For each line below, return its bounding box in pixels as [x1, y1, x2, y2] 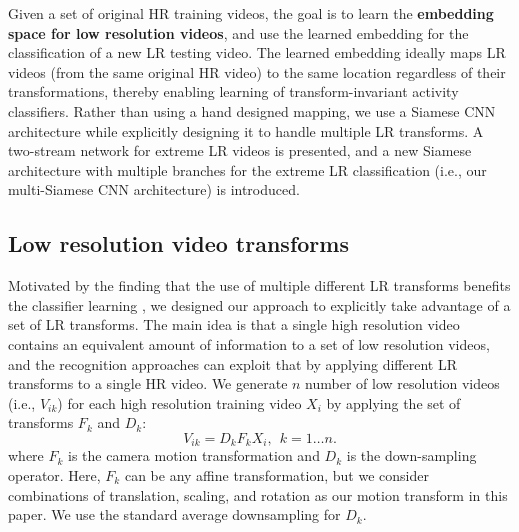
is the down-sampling [346, 445, 477, 466]
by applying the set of [326, 392, 461, 413]
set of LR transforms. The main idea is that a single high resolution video [8, 314, 460, 335]
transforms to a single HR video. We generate [8, 373, 288, 394]
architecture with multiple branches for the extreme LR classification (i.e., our [8, 159, 487, 180]
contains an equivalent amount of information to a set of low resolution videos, [8, 333, 490, 354]
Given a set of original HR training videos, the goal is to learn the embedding [8, 3, 494, 23]
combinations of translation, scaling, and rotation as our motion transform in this [8, 484, 508, 505]
